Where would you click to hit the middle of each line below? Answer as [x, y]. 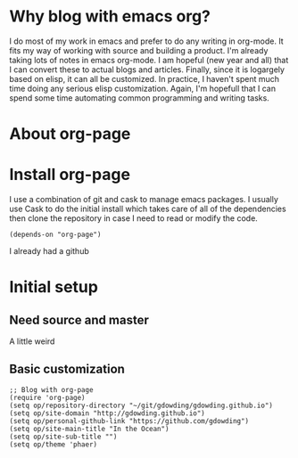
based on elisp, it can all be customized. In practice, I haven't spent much [144, 78]
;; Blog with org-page [51, 389]
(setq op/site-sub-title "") [63, 437]
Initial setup [54, 287]
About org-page [70, 134]
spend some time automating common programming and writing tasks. [139, 98]
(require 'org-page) [48, 397]
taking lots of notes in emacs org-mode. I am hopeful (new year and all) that [149, 60]
